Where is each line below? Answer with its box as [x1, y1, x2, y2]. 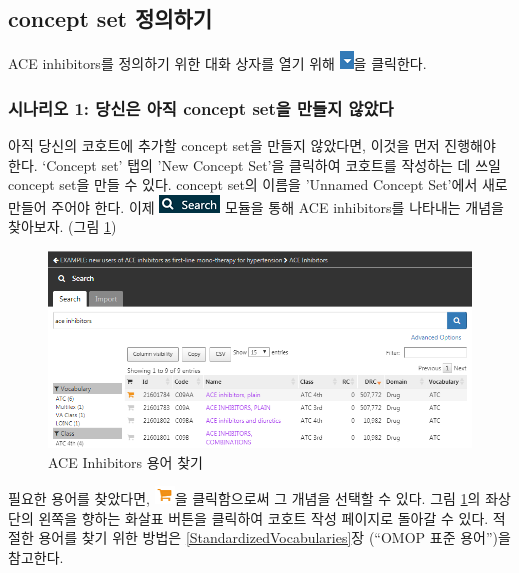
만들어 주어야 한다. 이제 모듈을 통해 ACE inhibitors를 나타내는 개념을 [8, 196, 504, 217]
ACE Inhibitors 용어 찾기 [48, 451, 203, 472]
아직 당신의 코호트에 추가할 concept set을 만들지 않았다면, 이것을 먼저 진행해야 [8, 135, 496, 156]
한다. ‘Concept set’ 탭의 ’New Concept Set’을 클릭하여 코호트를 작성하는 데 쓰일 [8, 154, 501, 175]
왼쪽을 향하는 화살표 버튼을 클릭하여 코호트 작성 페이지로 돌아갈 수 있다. [38, 507, 489, 528]
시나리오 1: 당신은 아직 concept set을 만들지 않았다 [8, 95, 394, 120]
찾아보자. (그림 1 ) [8, 216, 117, 237]
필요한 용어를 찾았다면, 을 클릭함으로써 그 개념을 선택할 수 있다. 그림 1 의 [8, 488, 481, 509]
